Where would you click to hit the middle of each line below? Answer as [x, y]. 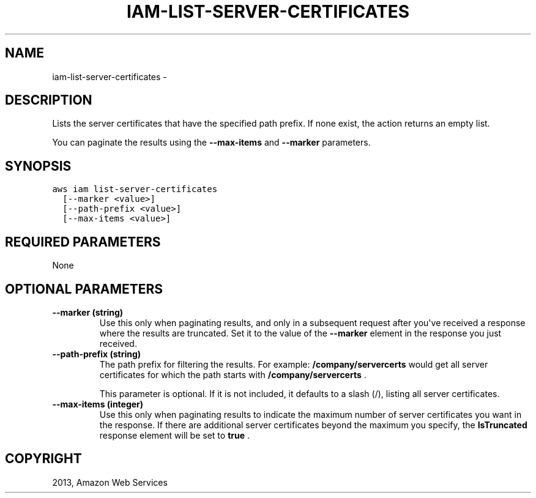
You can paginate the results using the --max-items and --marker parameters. [211, 143]
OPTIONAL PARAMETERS [84, 289]
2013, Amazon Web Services [110, 482]
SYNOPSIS [38, 166]
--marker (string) [88, 312]
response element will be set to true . [175, 435]
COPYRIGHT [43, 459]
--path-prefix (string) [97, 354]
